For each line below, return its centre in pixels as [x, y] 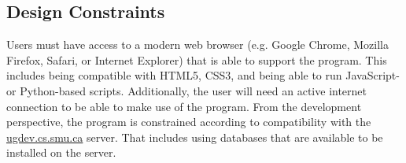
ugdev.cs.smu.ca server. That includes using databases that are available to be [195, 137]
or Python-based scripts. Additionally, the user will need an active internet [187, 90]
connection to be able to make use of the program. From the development [184, 106]
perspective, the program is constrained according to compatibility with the [189, 122]
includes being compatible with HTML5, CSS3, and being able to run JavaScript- [203, 75]
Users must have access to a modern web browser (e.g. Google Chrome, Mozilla [197, 44]
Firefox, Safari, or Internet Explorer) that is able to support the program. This [197, 59]
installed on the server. [61, 152]
